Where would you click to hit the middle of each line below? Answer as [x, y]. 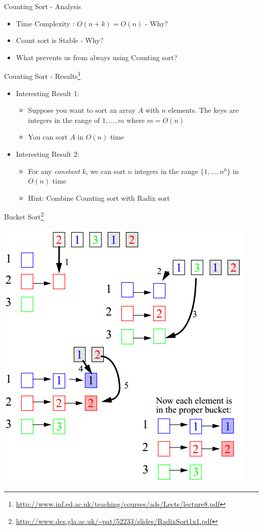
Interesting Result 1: [48, 93]
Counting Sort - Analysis [43, 6]
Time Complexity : [45, 23]
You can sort [48, 137]
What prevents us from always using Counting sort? [97, 57]
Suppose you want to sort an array [82, 110]
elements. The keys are [203, 110]
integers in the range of [64, 120]
